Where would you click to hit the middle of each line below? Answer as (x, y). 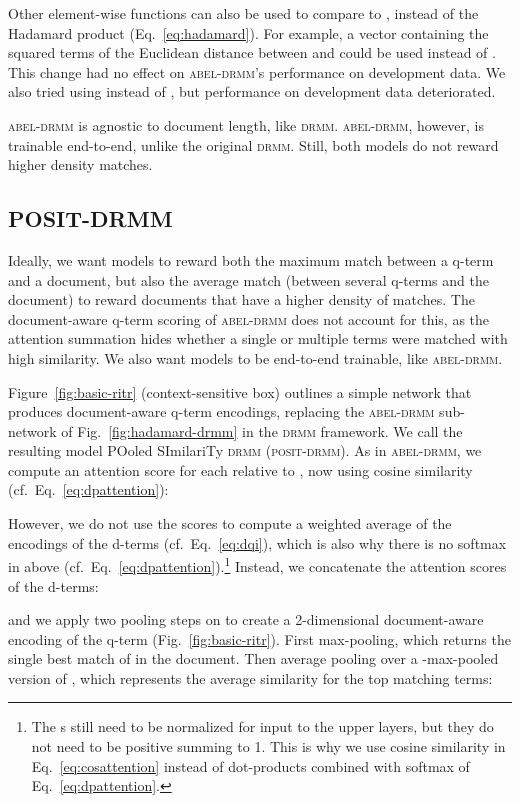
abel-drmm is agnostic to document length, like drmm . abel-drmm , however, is (246, 124)
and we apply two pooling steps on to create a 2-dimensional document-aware (246, 619)
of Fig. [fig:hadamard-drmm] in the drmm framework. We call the (262, 430)
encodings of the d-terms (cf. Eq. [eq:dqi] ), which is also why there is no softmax (257, 542)
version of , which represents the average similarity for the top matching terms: (250, 677)
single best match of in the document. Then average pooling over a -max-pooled (253, 658)
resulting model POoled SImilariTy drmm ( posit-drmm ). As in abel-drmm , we (245, 450)
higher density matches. (80, 164)
